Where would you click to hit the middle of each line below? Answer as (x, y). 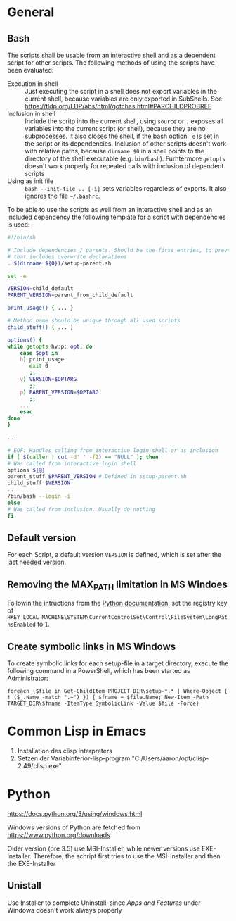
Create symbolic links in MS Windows (92, 646)
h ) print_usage (42, 360)
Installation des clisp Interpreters (65, 751)
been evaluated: (31, 70)
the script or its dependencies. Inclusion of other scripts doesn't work (126, 144)
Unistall (25, 885)
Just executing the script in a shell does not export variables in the (121, 91)
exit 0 (39, 366)
